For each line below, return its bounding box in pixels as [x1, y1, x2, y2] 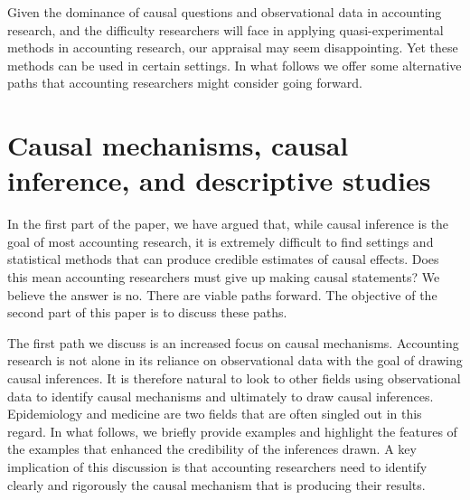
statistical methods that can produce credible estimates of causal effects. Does [7, 250, 439, 269]
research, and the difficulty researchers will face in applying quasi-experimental [7, 20, 444, 39]
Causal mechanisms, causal [7, 127, 349, 164]
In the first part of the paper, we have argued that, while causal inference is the [7, 214, 449, 233]
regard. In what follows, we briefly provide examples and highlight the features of [7, 421, 457, 440]
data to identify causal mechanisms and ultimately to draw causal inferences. [7, 386, 434, 405]
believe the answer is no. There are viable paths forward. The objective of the [7, 285, 437, 304]
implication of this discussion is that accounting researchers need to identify [7, 458, 428, 476]
